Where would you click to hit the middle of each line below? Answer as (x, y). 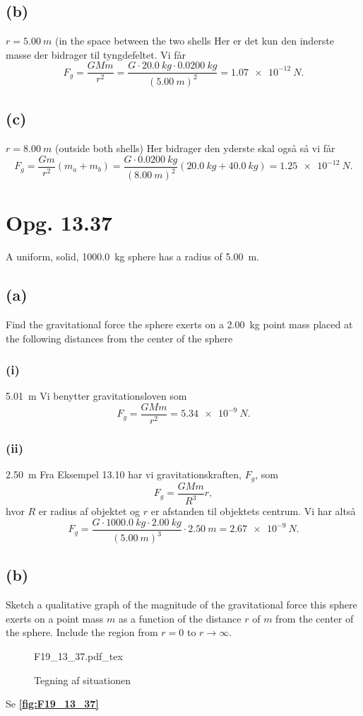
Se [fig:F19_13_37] (52, 704)
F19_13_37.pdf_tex (78, 656)
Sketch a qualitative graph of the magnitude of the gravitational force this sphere (181, 605)
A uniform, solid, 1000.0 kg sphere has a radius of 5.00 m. (133, 256)
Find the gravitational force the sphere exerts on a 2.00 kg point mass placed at (179, 324)
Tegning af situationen (82, 680)
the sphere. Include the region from (82, 632)
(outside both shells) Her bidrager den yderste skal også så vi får (195, 148)
